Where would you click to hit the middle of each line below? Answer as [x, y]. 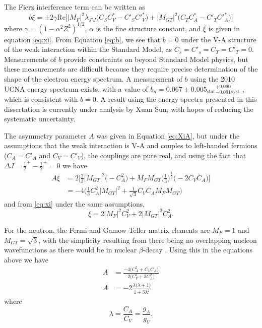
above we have [26, 259]
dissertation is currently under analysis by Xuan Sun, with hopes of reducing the [129, 109]
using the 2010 [212, 78]
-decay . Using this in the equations [198, 250]
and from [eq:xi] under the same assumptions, [75, 203]
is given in [224, 28]
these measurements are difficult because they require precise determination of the [131, 69]
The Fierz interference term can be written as [75, 7]
